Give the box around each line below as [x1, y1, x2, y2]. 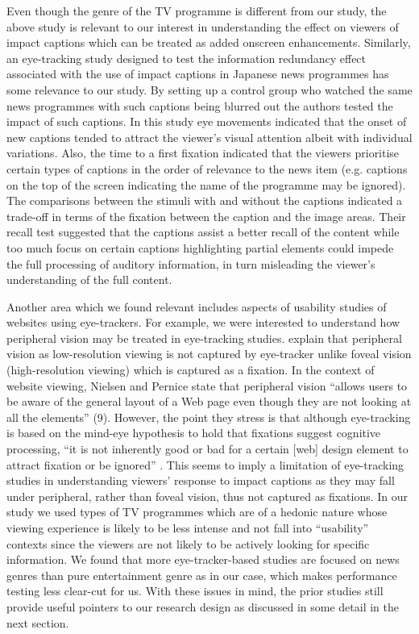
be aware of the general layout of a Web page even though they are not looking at [6, 393, 412, 410]
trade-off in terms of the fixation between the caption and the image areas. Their [6, 207, 406, 224]
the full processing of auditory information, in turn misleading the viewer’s [6, 255, 375, 272]
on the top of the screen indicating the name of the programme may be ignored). [6, 176, 406, 193]
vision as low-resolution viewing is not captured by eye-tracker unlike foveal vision [6, 345, 412, 362]
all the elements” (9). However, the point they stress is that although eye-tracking [6, 408, 411, 425]
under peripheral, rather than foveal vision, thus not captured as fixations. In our [6, 487, 409, 504]
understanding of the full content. [6, 271, 172, 288]
